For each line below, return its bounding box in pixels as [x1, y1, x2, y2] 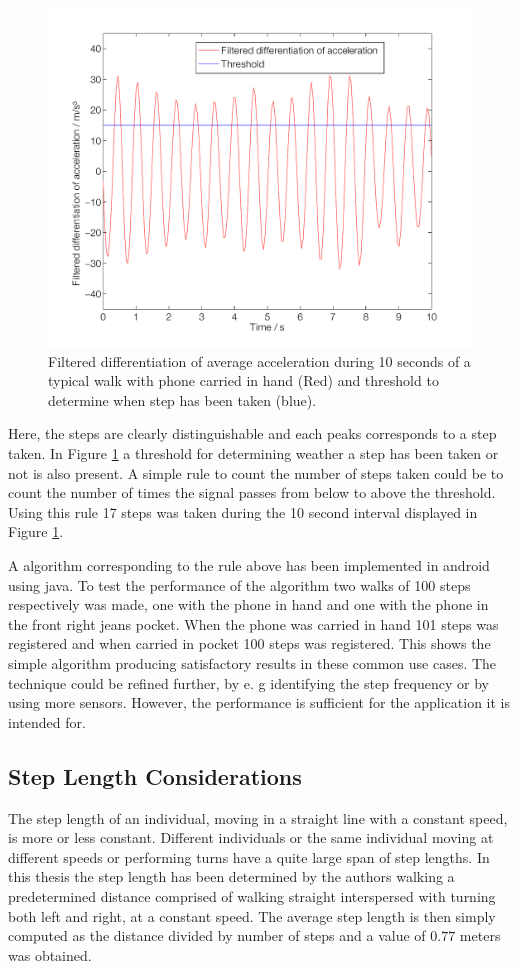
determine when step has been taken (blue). [48, 389, 317, 410]
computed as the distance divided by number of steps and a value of [8, 925, 426, 946]
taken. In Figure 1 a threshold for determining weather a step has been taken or [8, 443, 499, 464]
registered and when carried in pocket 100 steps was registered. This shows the [8, 633, 491, 654]
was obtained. [8, 944, 92, 965]
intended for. [8, 711, 86, 732]
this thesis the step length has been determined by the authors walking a [8, 866, 455, 887]
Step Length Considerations [8, 760, 302, 791]
